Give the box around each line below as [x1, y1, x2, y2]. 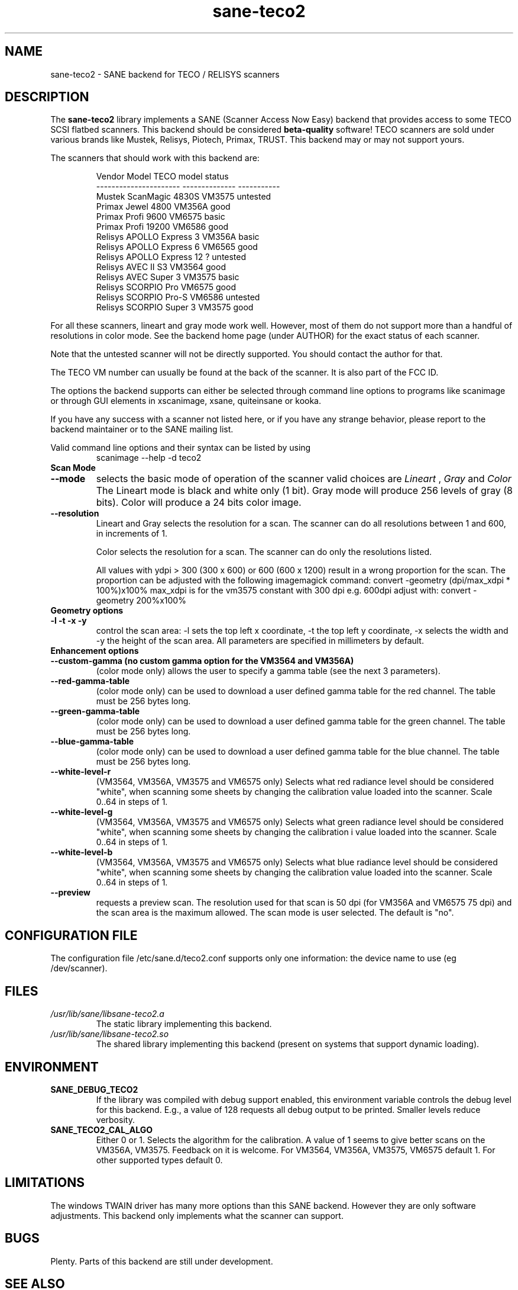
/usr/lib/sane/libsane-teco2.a [50, 1009, 164, 1019]
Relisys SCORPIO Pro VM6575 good [96, 282, 236, 293]
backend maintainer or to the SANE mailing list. [50, 424, 234, 435]
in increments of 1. [96, 528, 167, 539]
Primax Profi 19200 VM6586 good [96, 222, 229, 232]
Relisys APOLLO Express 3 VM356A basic [96, 232, 260, 242]
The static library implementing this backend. [96, 1019, 272, 1029]
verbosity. [96, 1114, 135, 1125]
